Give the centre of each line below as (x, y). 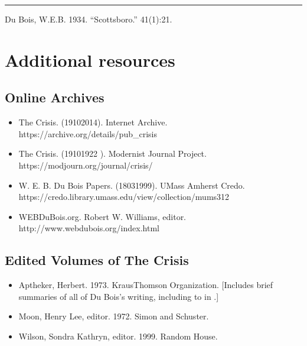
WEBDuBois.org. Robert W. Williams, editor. (102, 216)
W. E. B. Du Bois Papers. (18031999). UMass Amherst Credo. (132, 185)
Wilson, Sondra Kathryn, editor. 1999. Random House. (118, 336)
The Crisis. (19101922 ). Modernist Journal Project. (112, 153)
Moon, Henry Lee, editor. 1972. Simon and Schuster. (114, 316)
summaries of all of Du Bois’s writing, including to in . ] (119, 296)
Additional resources (90, 59)
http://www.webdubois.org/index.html (89, 228)
